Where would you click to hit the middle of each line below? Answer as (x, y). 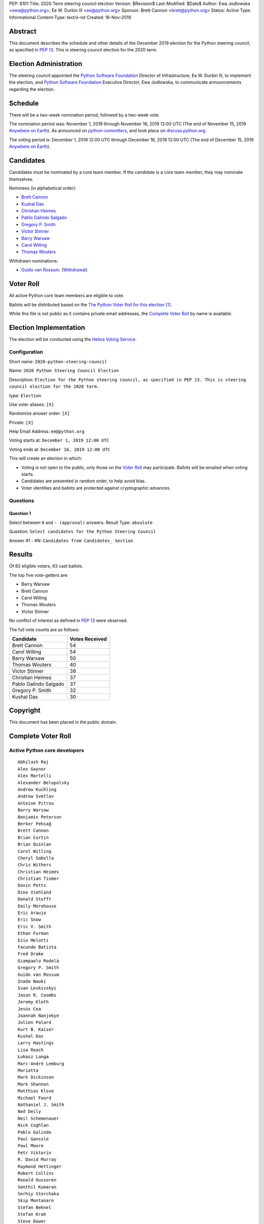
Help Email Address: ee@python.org (47, 431)
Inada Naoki (32, 981)
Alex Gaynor (32, 769)
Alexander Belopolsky (44, 783)
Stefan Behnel (34, 1207)
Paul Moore (31, 1146)
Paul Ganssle (33, 1139)
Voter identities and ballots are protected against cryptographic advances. (96, 488)
